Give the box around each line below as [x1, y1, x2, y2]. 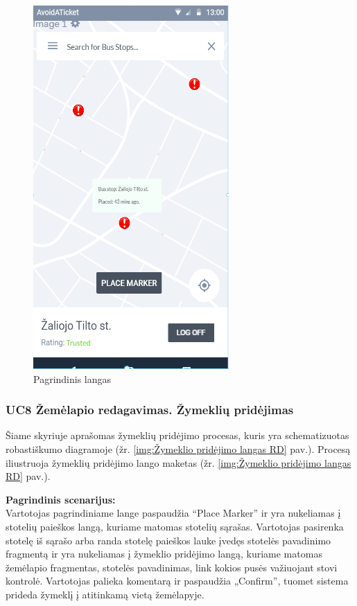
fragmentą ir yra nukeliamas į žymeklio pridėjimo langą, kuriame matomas [6, 546, 322, 561]
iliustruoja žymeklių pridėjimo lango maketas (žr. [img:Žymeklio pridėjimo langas [6, 455, 351, 470]
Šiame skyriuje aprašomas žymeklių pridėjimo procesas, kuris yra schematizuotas [6, 428, 349, 443]
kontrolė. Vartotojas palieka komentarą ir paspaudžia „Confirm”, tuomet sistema [6, 573, 349, 588]
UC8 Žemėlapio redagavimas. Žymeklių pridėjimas [6, 401, 294, 418]
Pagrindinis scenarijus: [6, 492, 116, 506]
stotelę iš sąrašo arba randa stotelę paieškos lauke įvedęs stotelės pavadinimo [6, 533, 331, 547]
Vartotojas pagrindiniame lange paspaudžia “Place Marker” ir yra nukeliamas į [6, 506, 341, 520]
